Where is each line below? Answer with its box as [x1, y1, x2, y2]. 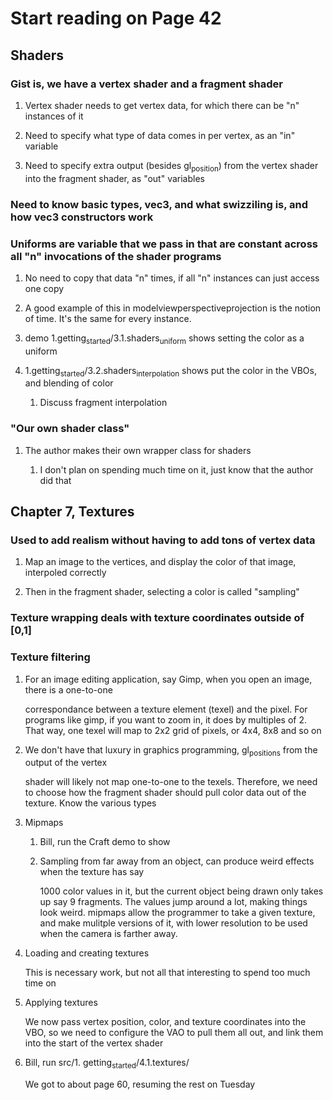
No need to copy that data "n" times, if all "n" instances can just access [24, 272, 320, 284]
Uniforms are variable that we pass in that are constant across [10, 237, 318, 251]
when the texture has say [39, 866, 145, 878]
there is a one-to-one [24, 683, 113, 696]
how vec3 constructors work [10, 210, 154, 224]
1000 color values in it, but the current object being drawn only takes [39, 885, 324, 897]
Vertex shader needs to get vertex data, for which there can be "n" [24, 99, 300, 111]
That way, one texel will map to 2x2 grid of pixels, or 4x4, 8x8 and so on [24, 724, 322, 736]
